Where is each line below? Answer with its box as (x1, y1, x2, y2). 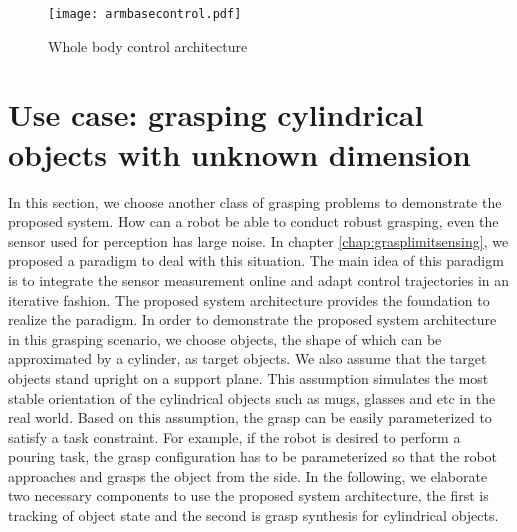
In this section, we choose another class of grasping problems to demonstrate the (8, 191, 502, 212)
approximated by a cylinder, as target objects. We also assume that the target (8, 348, 487, 369)
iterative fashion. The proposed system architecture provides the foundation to (8, 289, 490, 310)
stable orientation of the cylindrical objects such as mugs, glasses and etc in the (8, 387, 496, 408)
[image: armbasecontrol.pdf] (48, 7, 242, 21)
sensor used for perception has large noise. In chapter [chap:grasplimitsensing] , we (8, 230, 509, 251)
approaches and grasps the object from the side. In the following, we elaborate (8, 465, 488, 486)
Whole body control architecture (48, 35, 248, 56)
